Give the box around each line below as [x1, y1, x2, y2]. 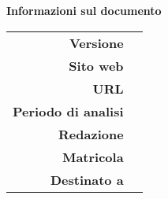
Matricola [62, 147, 124, 166]
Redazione [58, 124, 124, 143]
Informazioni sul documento [6, 2, 162, 18]
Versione [69, 33, 124, 52]
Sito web [69, 56, 124, 75]
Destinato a [50, 170, 124, 189]
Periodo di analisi [13, 101, 124, 120]
